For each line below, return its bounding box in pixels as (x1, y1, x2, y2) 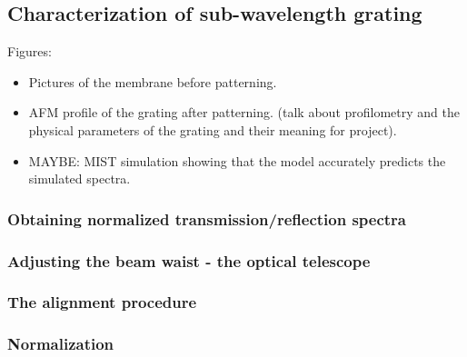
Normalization (7, 332, 114, 355)
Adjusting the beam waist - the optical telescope (7, 249, 371, 272)
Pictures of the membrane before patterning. (28, 72, 277, 91)
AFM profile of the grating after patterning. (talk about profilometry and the (28, 103, 460, 122)
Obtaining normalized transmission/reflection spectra (7, 207, 407, 230)
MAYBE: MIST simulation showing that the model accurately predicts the (28, 151, 446, 170)
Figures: (7, 42, 52, 61)
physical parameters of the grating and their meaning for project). (28, 120, 397, 139)
